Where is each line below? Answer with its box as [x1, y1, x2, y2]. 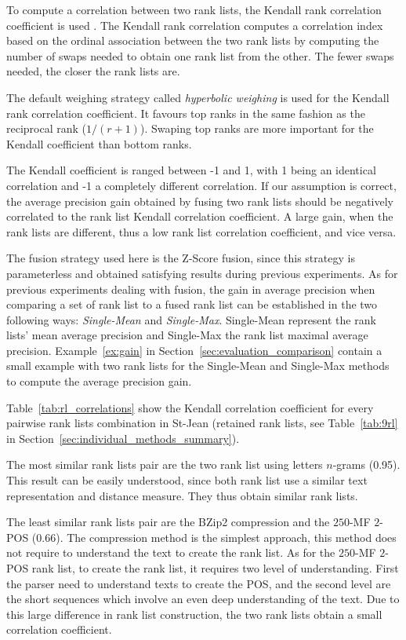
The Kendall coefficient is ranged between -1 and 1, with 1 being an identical [6, 162, 376, 178]
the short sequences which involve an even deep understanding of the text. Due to [6, 591, 400, 607]
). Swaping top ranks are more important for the [140, 120, 374, 137]
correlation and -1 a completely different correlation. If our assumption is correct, [6, 177, 397, 193]
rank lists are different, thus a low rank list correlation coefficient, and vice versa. [6, 223, 397, 240]
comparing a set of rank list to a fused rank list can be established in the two [6, 296, 378, 313]
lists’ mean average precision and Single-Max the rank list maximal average [6, 327, 368, 343]
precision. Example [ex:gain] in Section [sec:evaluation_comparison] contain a [6, 342, 382, 358]
